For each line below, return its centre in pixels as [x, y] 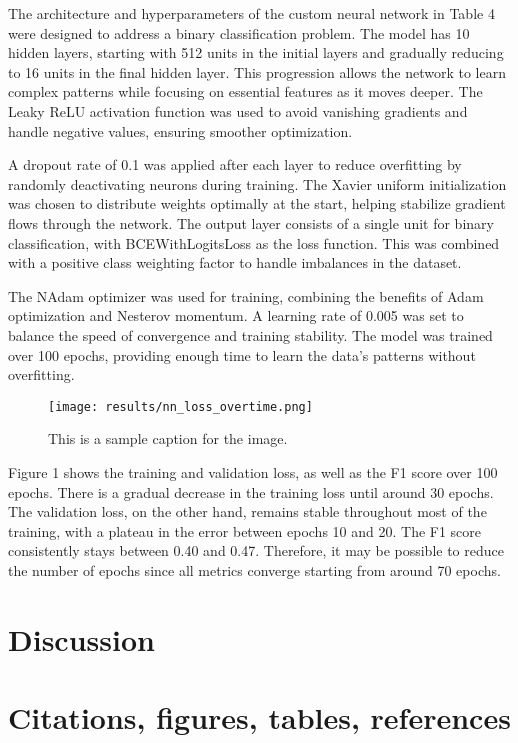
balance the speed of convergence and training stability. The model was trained [250, 334]
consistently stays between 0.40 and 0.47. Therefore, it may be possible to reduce [256, 550]
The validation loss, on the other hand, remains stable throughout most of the [247, 511]
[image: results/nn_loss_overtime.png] [180, 406]
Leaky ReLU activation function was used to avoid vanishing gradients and [238, 110]
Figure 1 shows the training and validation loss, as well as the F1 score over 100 [253, 471]
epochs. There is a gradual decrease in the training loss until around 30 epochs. [251, 491]
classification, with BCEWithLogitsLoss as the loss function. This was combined [254, 242]
